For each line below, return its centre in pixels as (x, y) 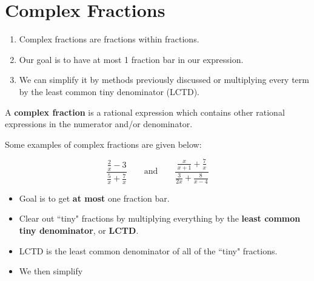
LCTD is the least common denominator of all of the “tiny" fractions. (148, 250)
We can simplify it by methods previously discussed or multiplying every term (164, 80)
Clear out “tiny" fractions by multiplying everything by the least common (160, 218)
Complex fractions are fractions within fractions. (109, 39)
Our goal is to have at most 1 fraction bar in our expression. (131, 59)
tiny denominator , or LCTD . (79, 230)
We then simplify (51, 271)
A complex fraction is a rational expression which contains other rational (145, 112)
